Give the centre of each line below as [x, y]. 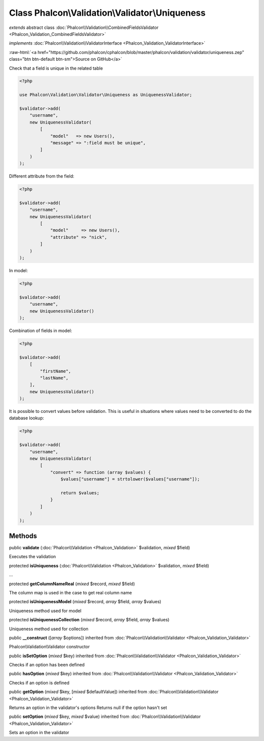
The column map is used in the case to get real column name [70, 592]
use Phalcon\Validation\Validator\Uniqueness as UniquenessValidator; [106, 95]
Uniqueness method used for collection [49, 629]
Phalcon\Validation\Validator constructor [49, 647]
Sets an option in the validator [39, 733]
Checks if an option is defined [39, 683]
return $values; [80, 493]
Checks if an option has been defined [47, 665]
